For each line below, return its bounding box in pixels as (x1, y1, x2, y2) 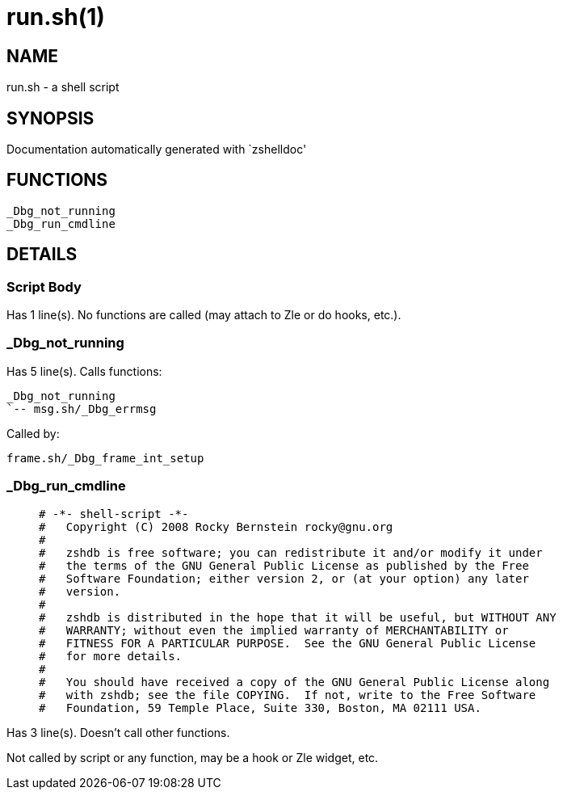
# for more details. (39, 649, 183, 663)
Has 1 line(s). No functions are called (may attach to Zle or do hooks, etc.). (6, 308, 401, 322)
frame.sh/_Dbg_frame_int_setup (6, 451, 204, 465)
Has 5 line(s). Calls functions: (6, 364, 162, 378)
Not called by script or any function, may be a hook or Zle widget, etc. (6, 750, 379, 764)
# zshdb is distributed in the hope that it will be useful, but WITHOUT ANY (39, 610, 557, 624)
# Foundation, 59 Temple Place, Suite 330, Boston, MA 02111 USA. (39, 701, 481, 714)
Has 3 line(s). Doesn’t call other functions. (6, 725, 230, 739)
